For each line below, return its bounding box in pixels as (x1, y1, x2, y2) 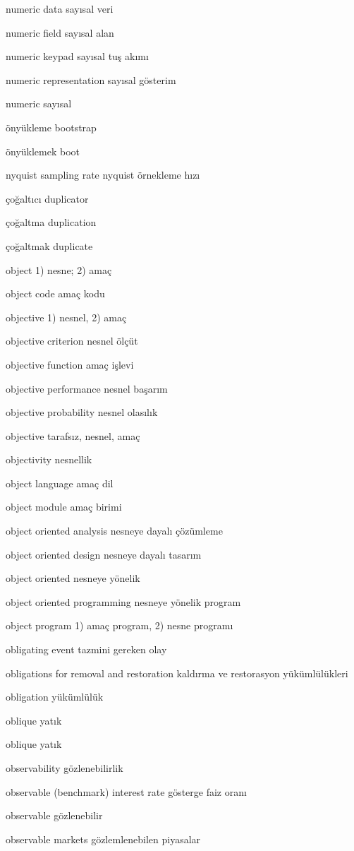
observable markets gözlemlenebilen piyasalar (6, 831, 201, 846)
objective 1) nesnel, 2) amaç (6, 309, 127, 324)
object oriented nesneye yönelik (6, 571, 140, 585)
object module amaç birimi (6, 499, 122, 514)
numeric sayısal (6, 96, 72, 111)
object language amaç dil (6, 475, 114, 490)
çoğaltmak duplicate (6, 238, 93, 253)
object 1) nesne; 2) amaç (6, 262, 112, 277)
